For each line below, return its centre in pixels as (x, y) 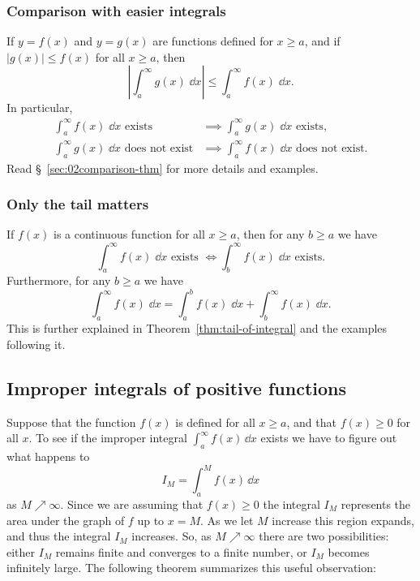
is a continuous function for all (129, 234)
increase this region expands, (343, 520)
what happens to (48, 456)
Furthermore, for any (59, 280)
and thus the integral (59, 536)
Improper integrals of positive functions (177, 387)
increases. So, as (171, 536)
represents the (376, 504)
